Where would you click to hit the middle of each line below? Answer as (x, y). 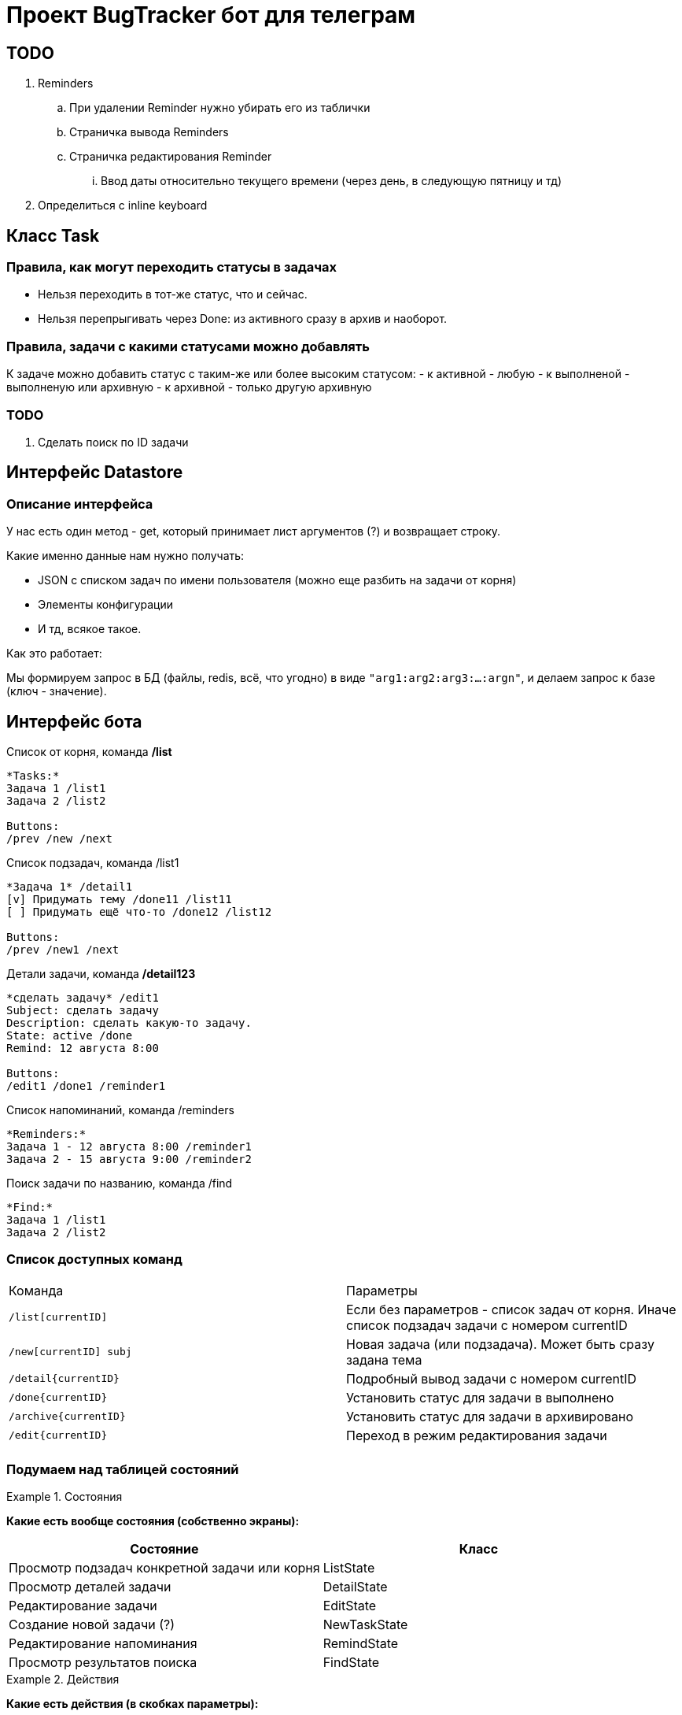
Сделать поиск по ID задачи (113, 442)
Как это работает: (54, 654)
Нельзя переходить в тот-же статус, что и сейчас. (173, 294)
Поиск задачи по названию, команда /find (120, 1183)
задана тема (384, 1359)
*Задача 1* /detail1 (70, 886)
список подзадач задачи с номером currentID (487, 1325)
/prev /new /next (59, 838)
